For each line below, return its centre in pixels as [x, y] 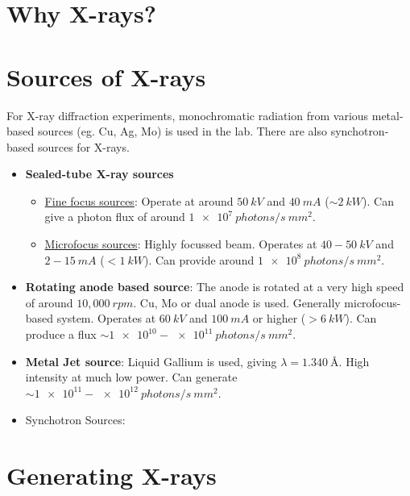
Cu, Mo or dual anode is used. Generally [240, 302]
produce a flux [61, 334]
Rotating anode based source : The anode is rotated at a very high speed [215, 287]
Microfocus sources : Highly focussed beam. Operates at [181, 244]
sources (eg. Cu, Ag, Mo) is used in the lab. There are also [182, 131]
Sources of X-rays [106, 76]
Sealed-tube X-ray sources [99, 174]
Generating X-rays [112, 475]
